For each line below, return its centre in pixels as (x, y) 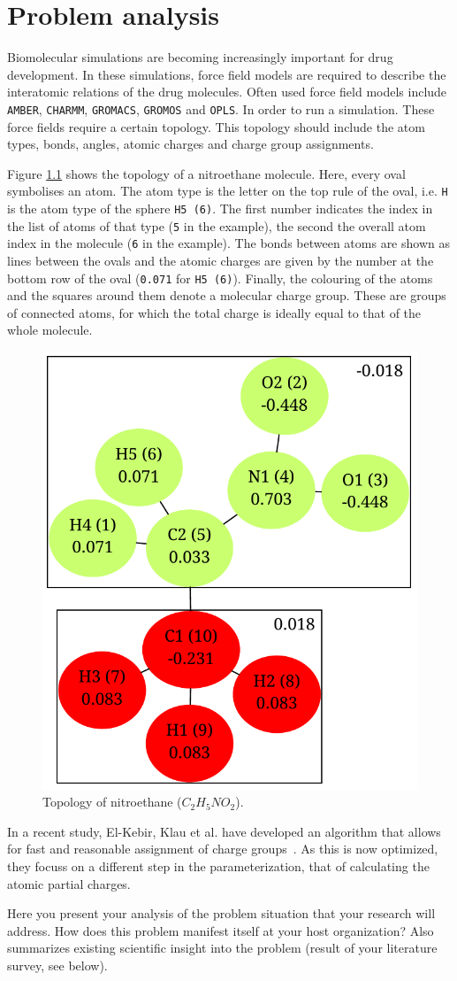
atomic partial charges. (69, 883)
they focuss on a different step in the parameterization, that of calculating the (218, 865)
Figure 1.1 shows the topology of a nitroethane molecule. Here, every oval (206, 173)
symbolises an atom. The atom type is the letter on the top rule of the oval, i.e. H (228, 191)
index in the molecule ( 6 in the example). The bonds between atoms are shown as (228, 243)
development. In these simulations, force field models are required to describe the (227, 74)
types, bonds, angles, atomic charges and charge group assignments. (190, 144)
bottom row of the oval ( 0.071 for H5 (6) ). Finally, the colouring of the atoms (220, 278)
